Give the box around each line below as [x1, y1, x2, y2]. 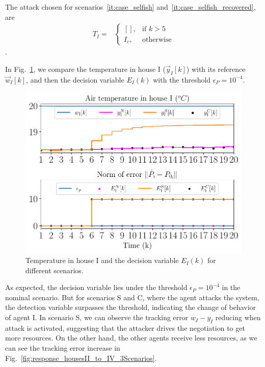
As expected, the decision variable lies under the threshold [5, 282, 188, 293]
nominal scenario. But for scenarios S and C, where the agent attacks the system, [5, 292, 259, 302]
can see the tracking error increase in [5, 343, 120, 353]
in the [222, 282, 241, 293]
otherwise [142, 36, 172, 43]
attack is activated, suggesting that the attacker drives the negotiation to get [5, 322, 245, 333]
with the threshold [153, 74, 211, 85]
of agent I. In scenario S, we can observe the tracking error [5, 312, 189, 323]
